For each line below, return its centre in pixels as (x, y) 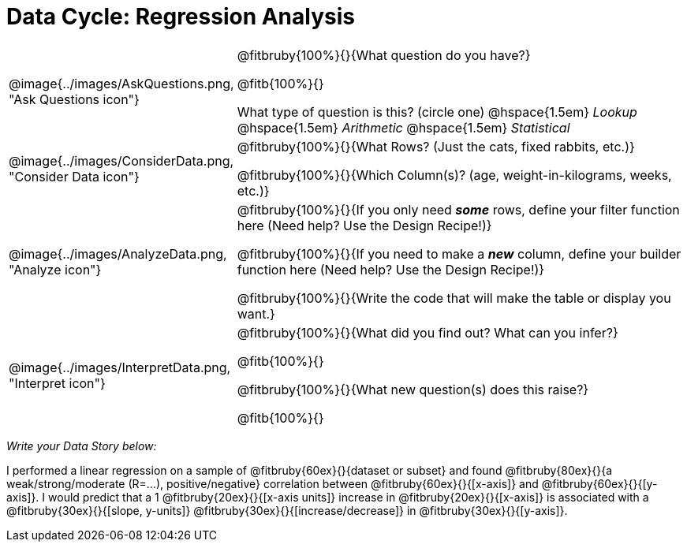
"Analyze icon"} (55, 269)
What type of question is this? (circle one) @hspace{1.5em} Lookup (437, 112)
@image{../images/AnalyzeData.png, (118, 253)
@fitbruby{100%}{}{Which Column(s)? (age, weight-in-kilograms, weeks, (454, 175)
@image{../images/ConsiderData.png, (121, 160)
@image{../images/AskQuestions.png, (121, 83)
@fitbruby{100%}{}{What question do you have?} (384, 55)
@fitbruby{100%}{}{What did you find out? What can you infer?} (428, 332)
